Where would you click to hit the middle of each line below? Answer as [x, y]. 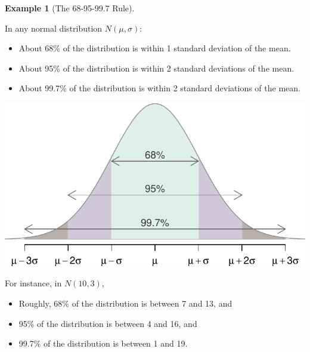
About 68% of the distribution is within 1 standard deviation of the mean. [155, 48]
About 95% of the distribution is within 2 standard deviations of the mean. [156, 68]
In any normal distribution [54, 28]
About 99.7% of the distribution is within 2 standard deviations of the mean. [159, 88]
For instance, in [33, 283]
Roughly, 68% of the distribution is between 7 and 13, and [125, 303]
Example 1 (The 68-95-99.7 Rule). [70, 8]
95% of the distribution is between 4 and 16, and [108, 323]
